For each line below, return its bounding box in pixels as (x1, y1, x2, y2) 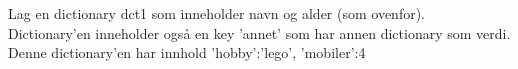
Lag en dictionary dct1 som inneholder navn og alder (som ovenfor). (8, 3, 426, 23)
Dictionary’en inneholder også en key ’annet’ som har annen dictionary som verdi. (8, 22, 511, 43)
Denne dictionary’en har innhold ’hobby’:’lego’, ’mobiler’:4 (8, 42, 366, 63)
